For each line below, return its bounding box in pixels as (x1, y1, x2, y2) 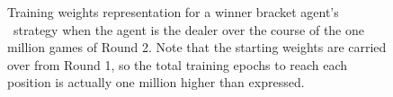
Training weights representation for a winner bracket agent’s (7, 3, 339, 21)
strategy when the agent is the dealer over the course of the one (13, 20, 364, 39)
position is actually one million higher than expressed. (7, 73, 305, 92)
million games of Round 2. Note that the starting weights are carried (7, 38, 387, 57)
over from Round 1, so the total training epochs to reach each (7, 55, 348, 74)
